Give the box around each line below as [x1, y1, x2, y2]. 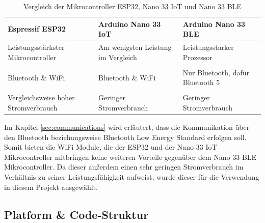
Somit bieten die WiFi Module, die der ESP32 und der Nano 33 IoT [4, 142, 217, 152]
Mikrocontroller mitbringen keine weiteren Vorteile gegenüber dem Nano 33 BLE [4, 151, 257, 162]
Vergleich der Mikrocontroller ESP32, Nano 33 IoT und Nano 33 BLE [23, 1, 242, 11]
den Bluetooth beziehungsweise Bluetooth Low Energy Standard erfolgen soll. [4, 131, 247, 142]
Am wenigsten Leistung [98, 42, 172, 52]
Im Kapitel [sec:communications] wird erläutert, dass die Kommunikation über [4, 122, 250, 132]
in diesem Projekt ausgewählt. [4, 181, 98, 192]
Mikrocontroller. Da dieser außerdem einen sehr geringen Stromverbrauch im [4, 161, 244, 172]
